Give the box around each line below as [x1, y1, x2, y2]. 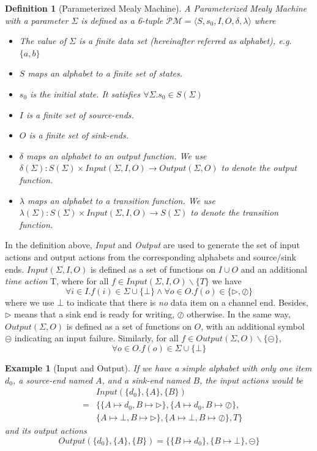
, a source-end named [12, 373, 93, 386]
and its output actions [5, 424, 87, 437]
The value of [19, 34, 67, 47]
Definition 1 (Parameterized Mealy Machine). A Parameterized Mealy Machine [5, 2, 307, 14]
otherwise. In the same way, [187, 308, 291, 320]
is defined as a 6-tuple [81, 13, 163, 26]
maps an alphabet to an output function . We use [26, 149, 207, 162]
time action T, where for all [5, 275, 109, 287]
